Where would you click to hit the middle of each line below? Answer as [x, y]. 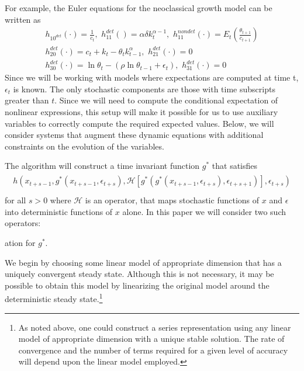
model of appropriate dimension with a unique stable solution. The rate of [151, 339]
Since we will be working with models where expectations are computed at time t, [152, 77]
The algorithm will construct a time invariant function [102, 166]
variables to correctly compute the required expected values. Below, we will [139, 123]
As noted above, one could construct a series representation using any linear [155, 327]
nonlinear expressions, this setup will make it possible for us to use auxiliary [141, 112]
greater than [27, 100]
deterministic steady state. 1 [54, 298]
